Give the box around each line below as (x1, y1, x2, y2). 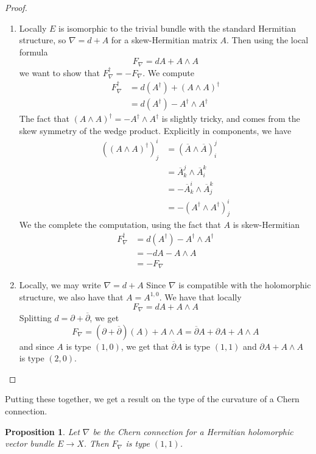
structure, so (19, 34, 66, 46)
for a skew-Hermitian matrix (111, 34, 217, 46)
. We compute (142, 66, 195, 79)
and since (19, 339, 54, 352)
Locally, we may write (19, 278, 101, 291)
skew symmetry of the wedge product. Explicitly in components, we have (19, 124, 292, 137)
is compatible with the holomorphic (178, 278, 311, 291)
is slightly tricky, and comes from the (161, 112, 300, 125)
